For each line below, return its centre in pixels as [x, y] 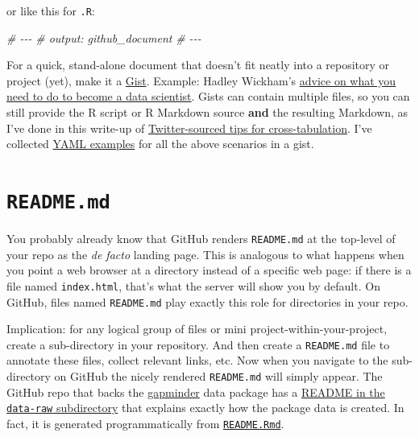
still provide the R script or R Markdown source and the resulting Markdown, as [207, 112]
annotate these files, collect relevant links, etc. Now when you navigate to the [197, 360]
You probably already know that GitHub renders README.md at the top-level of [201, 239]
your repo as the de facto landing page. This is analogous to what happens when [205, 254]
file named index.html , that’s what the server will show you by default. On [193, 285]
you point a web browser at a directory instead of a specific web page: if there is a [209, 270]
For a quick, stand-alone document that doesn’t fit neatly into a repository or [198, 65]
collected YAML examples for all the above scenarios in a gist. [160, 144]
